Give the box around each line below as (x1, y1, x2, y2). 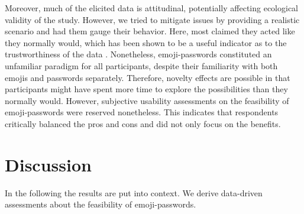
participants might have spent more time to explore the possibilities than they (5, 83, 288, 95)
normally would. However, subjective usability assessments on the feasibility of (5, 94, 289, 106)
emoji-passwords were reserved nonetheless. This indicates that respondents (5, 106, 279, 118)
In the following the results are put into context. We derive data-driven (5, 186, 263, 199)
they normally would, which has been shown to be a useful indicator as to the (5, 36, 287, 48)
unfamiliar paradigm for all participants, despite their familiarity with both (5, 59, 278, 72)
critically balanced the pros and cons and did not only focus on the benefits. (5, 117, 281, 129)
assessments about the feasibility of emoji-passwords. (5, 198, 196, 210)
